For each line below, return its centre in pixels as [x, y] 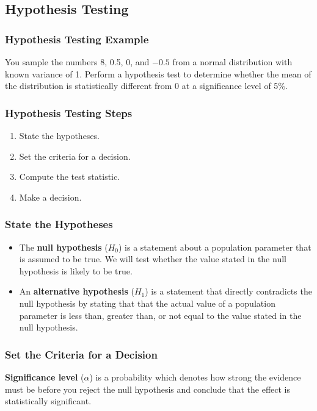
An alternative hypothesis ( [77, 291]
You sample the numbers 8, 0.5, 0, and [77, 62]
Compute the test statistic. [70, 177]
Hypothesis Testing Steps [69, 113]
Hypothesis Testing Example [77, 39]
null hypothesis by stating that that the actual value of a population [147, 303]
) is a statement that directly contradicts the [228, 291]
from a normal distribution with [232, 62]
